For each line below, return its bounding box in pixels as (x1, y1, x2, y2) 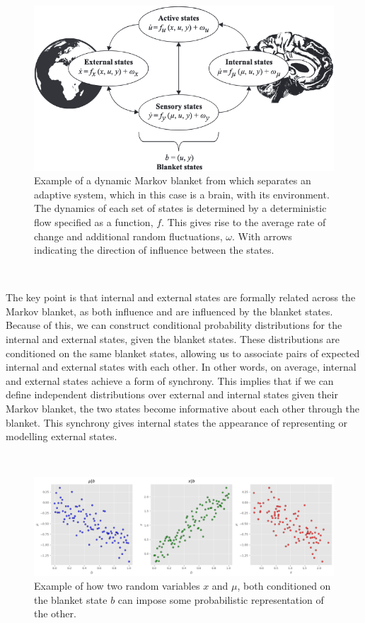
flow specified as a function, (34, 214, 153, 229)
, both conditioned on (237, 578, 331, 593)
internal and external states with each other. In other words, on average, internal (6, 359, 357, 374)
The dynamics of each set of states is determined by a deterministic (34, 201, 327, 215)
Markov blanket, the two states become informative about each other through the (6, 401, 360, 416)
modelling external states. (6, 429, 117, 444)
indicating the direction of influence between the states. (34, 242, 274, 257)
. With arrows (231, 228, 292, 243)
